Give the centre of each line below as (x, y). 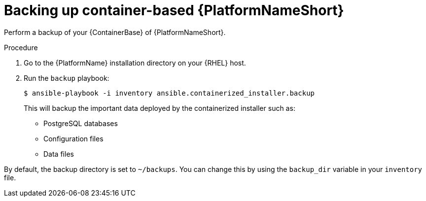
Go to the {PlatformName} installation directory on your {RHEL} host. (135, 63)
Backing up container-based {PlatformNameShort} (174, 10)
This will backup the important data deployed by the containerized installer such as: (160, 108)
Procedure (21, 47)
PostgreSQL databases (81, 123)
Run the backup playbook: (67, 78)
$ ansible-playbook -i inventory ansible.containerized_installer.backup (169, 93)
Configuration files (73, 138)
